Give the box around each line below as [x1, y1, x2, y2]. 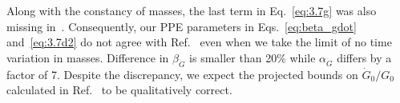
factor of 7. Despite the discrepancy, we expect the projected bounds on [6, 65, 358, 82]
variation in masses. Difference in [6, 49, 169, 65]
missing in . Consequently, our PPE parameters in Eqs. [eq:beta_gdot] [6, 18, 357, 34]
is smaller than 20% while [189, 49, 316, 65]
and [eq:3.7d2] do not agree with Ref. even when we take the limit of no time [6, 34, 392, 50]
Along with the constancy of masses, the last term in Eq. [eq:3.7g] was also [6, 2, 377, 18]
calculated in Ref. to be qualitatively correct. [6, 81, 232, 98]
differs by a [337, 49, 392, 65]
